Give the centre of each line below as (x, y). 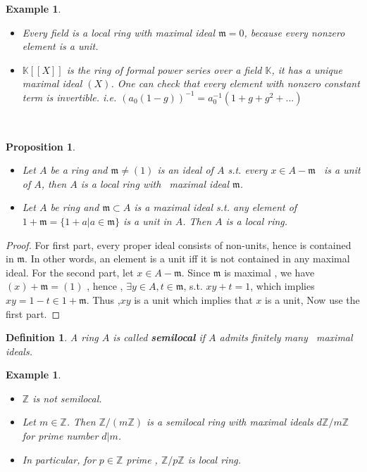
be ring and (75, 207)
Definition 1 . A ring (52, 337)
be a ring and (79, 170)
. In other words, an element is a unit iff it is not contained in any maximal (187, 259)
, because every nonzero (294, 32)
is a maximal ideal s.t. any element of (216, 207)
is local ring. (214, 459)
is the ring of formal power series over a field (164, 69)
